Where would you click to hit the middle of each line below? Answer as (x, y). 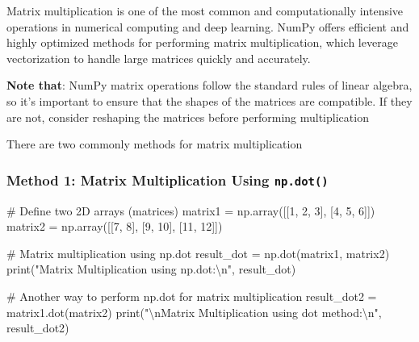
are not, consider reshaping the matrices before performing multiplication (188, 117)
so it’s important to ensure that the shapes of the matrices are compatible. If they (209, 100)
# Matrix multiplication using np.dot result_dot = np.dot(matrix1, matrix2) (198, 253)
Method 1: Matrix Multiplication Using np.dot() (168, 179)
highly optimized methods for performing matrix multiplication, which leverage (202, 42)
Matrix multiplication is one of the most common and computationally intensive (205, 10)
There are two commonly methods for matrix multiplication (155, 144)
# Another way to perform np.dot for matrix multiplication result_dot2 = (192, 296)
